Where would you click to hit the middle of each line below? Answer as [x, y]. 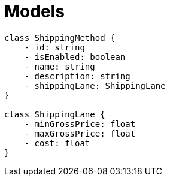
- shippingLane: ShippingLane [95, 85]
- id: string [54, 47]
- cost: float [57, 143]
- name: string [60, 66]
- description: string [77, 76]
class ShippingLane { [55, 114]
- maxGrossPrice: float [80, 133]
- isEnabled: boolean [75, 57]
